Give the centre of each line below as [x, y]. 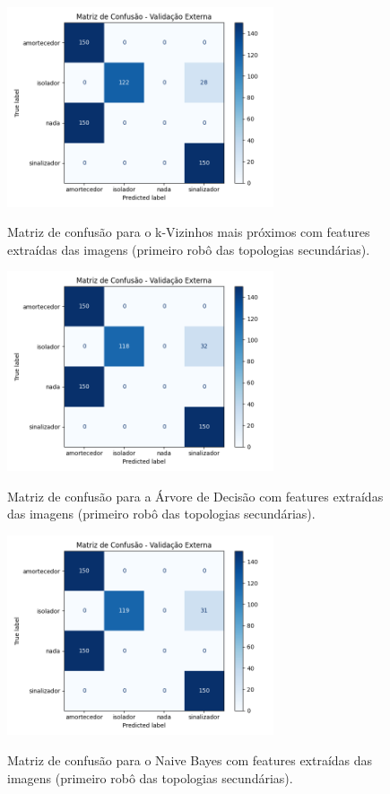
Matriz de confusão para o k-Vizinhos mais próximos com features [189, 232]
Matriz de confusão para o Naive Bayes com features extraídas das [190, 759]
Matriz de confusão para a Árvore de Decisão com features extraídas [195, 496]
